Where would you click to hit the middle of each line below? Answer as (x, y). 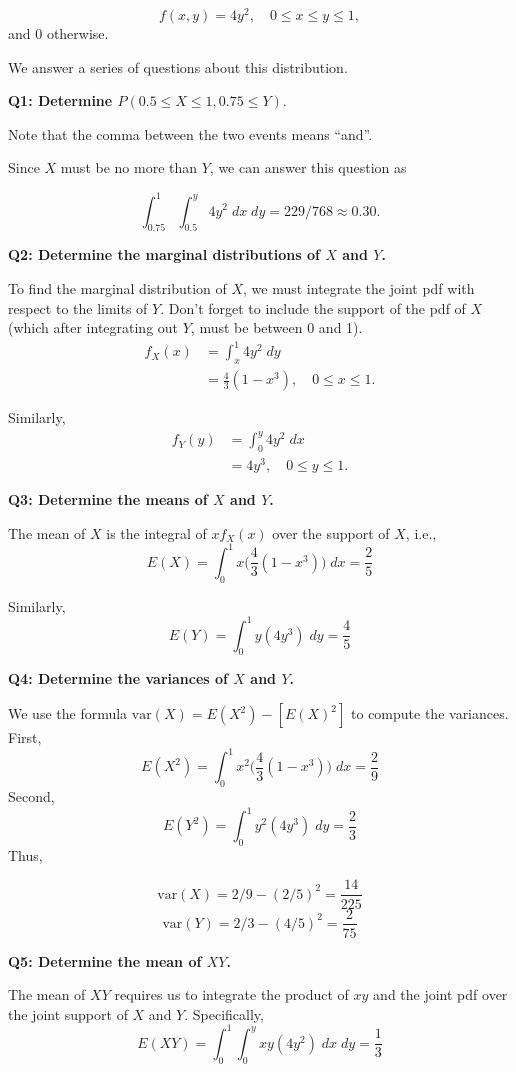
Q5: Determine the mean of (105, 960)
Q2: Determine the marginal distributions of (164, 254)
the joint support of (68, 1013)
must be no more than (129, 167)
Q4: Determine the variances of (118, 678)
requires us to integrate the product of (231, 994)
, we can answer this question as (308, 167)
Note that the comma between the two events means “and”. (190, 133)
